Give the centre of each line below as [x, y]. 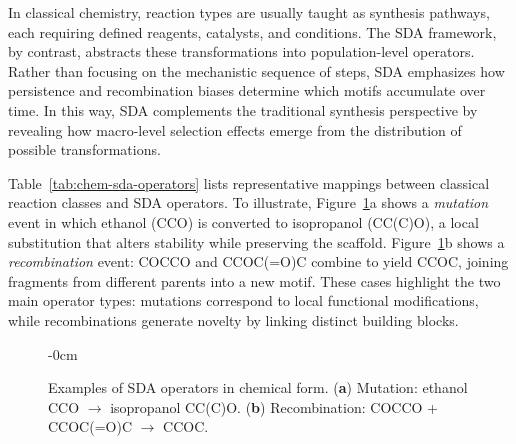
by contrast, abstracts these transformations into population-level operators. [241, 51]
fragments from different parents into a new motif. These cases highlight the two [254, 280]
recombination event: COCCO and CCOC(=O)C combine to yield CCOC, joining [258, 261]
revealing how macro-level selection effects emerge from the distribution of [235, 129]
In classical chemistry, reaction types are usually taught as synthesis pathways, [249, 12]
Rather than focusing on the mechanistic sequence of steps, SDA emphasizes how [256, 70]
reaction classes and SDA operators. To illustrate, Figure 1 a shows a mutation [248, 202]
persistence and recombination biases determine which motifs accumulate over [247, 90]
